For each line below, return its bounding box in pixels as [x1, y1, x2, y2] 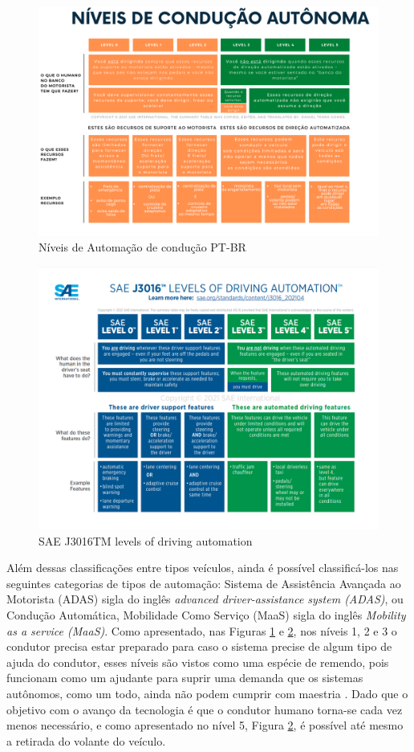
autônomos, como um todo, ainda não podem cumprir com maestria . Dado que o [6, 685, 408, 701]
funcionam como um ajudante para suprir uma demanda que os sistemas [6, 669, 363, 686]
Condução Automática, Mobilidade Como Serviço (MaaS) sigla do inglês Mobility [6, 606, 406, 623]
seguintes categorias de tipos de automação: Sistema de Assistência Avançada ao [6, 574, 401, 591]
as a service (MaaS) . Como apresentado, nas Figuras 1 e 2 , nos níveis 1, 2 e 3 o [6, 622, 397, 639]
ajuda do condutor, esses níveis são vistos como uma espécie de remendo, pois [6, 653, 389, 670]
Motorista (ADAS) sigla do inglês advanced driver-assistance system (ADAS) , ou [6, 591, 404, 607]
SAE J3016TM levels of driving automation [39, 532, 253, 549]
